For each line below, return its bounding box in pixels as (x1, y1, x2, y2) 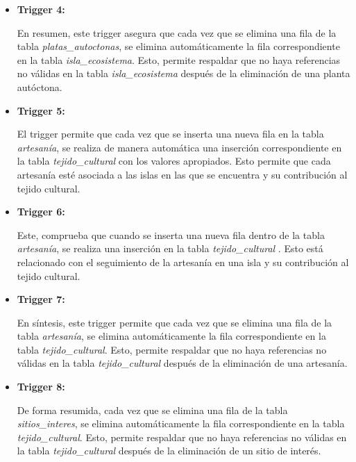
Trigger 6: (17, 204, 65, 219)
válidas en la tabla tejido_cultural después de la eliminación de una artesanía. (17, 356, 348, 370)
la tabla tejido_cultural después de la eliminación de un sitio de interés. (17, 443, 321, 458)
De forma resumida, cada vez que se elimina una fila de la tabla (17, 402, 288, 417)
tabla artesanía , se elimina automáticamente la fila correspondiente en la (17, 329, 326, 343)
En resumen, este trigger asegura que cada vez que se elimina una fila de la (17, 25, 337, 40)
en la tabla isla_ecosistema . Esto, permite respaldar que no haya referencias (17, 52, 341, 67)
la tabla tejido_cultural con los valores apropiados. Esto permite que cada (17, 154, 331, 168)
